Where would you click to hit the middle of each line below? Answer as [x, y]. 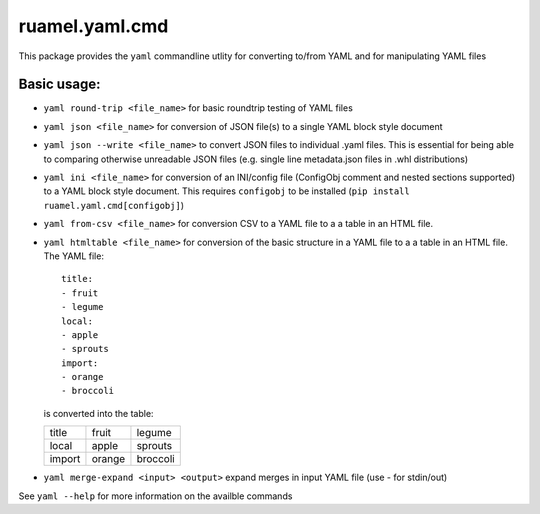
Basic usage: [59, 84]
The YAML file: [74, 256]
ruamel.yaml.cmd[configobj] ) [114, 205]
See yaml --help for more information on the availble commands [155, 496]
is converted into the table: [98, 413]
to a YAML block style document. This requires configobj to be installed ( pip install [226, 191]
